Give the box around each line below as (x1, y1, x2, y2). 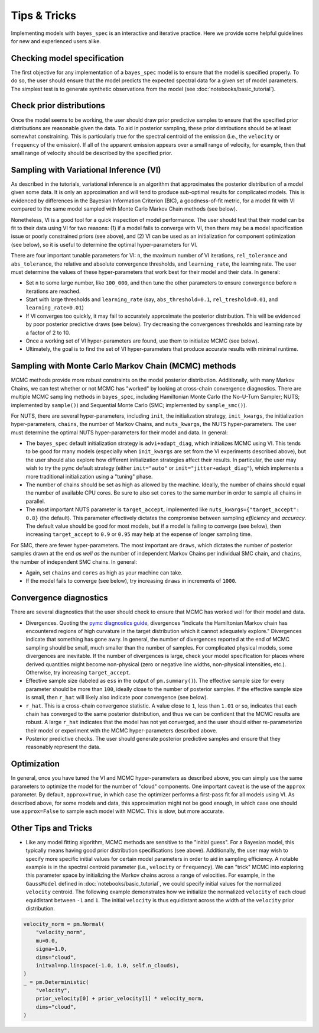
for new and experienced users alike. (11, 37, 102, 44)
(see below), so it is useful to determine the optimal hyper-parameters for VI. (11, 241, 198, 248)
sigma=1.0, (35, 945, 67, 953)
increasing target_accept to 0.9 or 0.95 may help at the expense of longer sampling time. (25, 531, 252, 538)
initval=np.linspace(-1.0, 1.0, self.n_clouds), (35, 962, 180, 969)
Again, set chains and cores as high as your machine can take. (25, 569, 183, 576)
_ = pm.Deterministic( (23, 979, 89, 985)
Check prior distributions (11, 101, 106, 111)
